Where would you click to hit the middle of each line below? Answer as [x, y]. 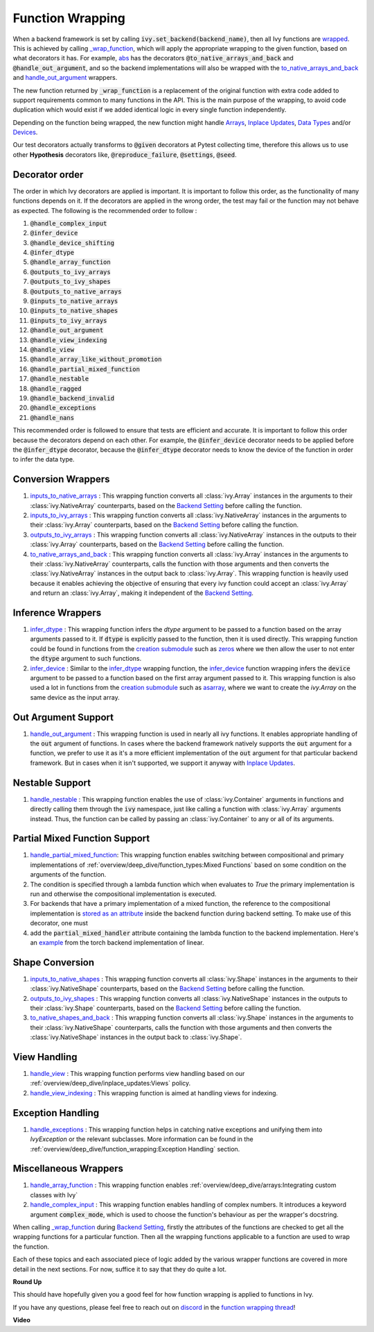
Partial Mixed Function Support [81, 839]
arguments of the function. [68, 875]
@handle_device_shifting [72, 243]
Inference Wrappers [57, 613]
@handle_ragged [56, 388]
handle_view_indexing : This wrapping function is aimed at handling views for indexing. [154, 1093]
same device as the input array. [75, 697]
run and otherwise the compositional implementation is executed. [123, 894]
